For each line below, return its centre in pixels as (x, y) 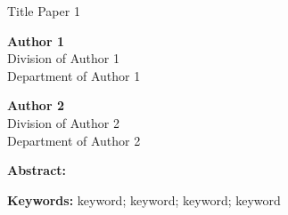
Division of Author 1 (63, 58)
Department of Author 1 (74, 75)
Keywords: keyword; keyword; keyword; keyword (144, 199)
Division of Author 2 (63, 122)
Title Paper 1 (44, 11)
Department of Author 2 (74, 140)
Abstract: (37, 170)
